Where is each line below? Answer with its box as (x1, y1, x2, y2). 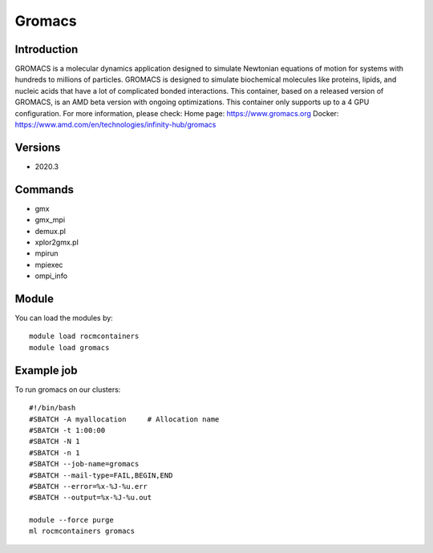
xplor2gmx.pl (34, 237, 79, 247)
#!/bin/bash (29, 403, 76, 413)
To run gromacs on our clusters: (14, 385, 121, 394)
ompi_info (34, 271, 68, 281)
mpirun (34, 248, 59, 258)
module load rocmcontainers (29, 332, 140, 341)
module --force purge (29, 515, 114, 525)
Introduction (14, 42, 79, 56)
